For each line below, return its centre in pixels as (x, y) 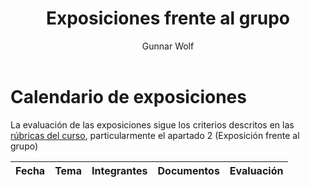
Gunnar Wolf (168, 46)
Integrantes (119, 170)
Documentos (188, 170)
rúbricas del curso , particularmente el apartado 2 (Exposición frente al (155, 135)
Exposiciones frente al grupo (168, 18)
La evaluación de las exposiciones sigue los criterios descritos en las (152, 124)
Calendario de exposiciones (128, 96)
